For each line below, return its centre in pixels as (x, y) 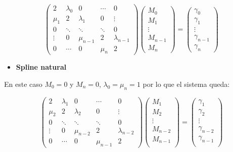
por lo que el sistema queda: (186, 84)
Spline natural (41, 67)
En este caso (23, 84)
